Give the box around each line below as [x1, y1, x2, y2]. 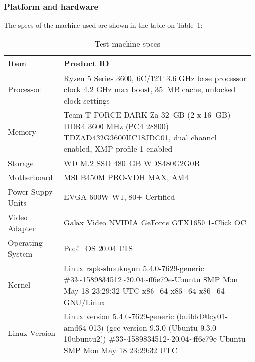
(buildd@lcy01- [176, 310, 228, 322]
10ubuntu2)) [63, 333, 106, 344]
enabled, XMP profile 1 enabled [63, 142, 173, 154]
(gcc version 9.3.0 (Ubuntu [106, 321, 198, 333]
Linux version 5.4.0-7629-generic [63, 310, 174, 322]
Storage [8, 157, 34, 168]
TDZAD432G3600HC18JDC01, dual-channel [63, 131, 217, 143]
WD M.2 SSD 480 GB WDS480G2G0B [63, 157, 200, 168]
